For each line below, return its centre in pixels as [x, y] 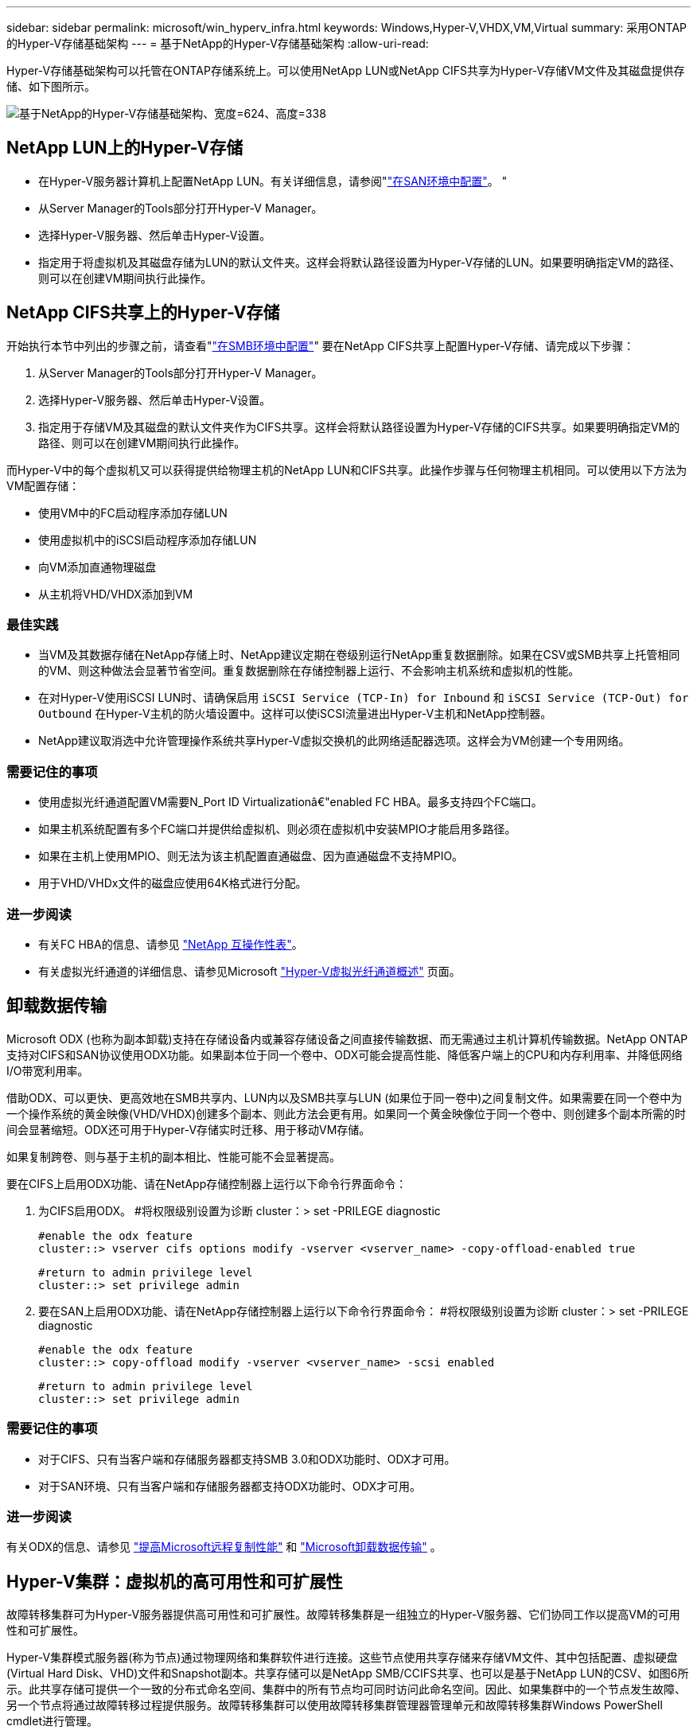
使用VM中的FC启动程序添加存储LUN [133, 512]
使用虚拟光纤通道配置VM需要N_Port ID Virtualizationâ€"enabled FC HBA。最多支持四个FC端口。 [290, 802]
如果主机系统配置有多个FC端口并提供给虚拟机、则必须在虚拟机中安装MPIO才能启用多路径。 [277, 829]
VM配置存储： [43, 485]
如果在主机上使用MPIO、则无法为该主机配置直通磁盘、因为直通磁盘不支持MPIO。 [251, 856]
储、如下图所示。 [51, 86]
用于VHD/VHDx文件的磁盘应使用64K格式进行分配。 [173, 883]
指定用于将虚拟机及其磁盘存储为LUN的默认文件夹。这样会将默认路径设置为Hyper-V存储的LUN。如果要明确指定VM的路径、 [360, 262]
